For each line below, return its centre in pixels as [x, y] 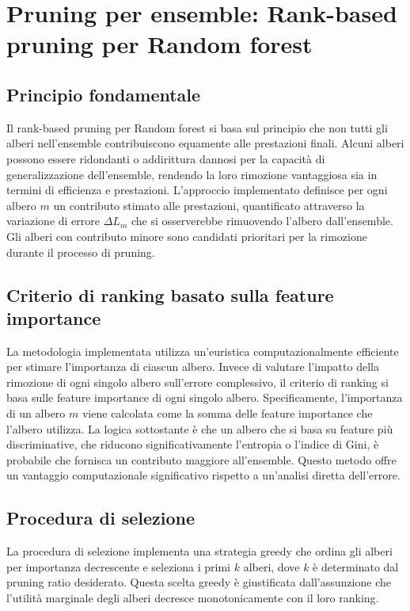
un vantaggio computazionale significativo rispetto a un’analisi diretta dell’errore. [203, 475]
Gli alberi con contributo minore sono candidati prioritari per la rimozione [187, 236]
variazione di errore [53, 221]
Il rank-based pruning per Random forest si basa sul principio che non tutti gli [197, 127]
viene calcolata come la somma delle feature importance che [227, 413]
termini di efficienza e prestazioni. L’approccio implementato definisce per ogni [197, 190]
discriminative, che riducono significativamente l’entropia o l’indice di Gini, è [193, 444]
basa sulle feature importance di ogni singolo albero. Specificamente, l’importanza [205, 397]
